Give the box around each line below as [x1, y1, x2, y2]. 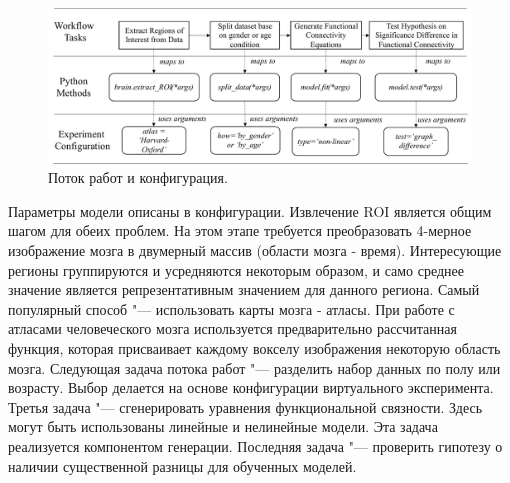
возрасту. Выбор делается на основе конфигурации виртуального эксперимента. [8, 377, 494, 398]
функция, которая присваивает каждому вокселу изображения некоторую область [8, 338, 501, 359]
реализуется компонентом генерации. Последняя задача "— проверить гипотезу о [8, 436, 503, 456]
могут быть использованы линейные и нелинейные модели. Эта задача [8, 416, 438, 437]
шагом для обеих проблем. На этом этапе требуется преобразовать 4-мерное [8, 220, 472, 241]
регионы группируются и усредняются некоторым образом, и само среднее [8, 259, 465, 280]
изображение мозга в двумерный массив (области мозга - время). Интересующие [8, 240, 502, 261]
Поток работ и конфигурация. [48, 167, 228, 188]
